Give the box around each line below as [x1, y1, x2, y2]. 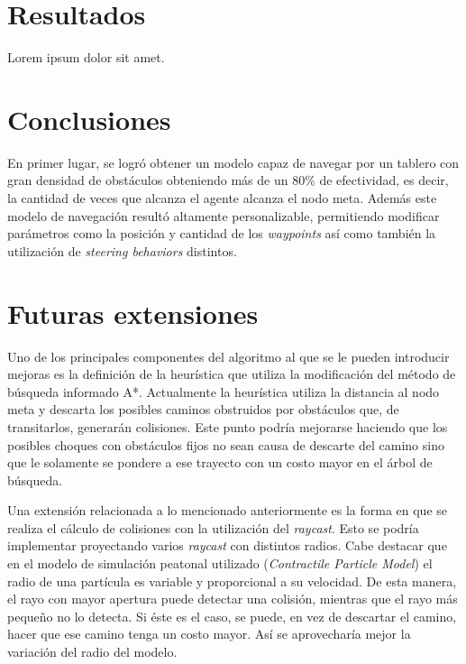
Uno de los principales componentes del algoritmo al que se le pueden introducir [7, 346, 450, 365]
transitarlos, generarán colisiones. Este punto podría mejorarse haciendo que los [7, 417, 448, 436]
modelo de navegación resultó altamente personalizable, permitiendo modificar [7, 206, 440, 225]
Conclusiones [7, 100, 171, 137]
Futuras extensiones [7, 294, 259, 331]
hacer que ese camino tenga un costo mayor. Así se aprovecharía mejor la [7, 624, 411, 643]
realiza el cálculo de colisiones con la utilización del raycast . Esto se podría [7, 518, 419, 537]
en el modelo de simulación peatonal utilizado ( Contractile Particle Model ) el [7, 554, 433, 573]
